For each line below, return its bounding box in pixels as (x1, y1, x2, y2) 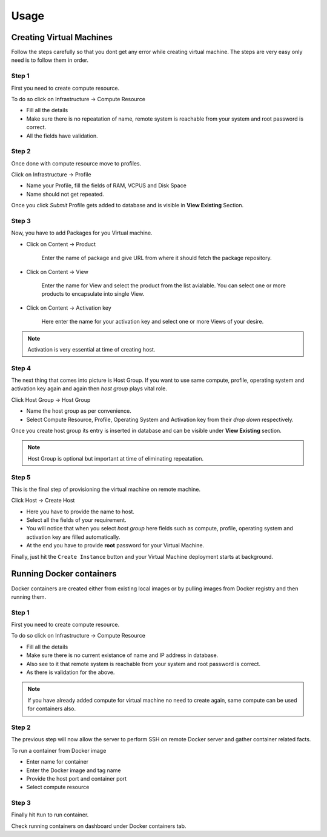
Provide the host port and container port (26, 775, 127, 782)
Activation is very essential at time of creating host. (27, 345, 156, 353)
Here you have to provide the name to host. (26, 508, 134, 515)
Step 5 (11, 473, 31, 481)
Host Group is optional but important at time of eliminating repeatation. (27, 455, 204, 462)
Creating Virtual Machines (11, 32, 113, 42)
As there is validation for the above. (26, 669, 115, 676)
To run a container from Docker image (11, 747, 107, 754)
